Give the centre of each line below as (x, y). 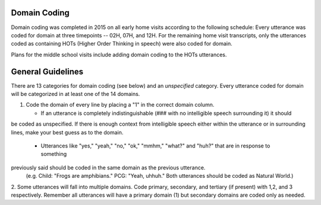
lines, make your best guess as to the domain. (67, 132)
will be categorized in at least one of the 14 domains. (75, 94)
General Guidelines (47, 71)
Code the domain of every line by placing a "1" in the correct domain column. (120, 105)
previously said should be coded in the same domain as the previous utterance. (108, 167)
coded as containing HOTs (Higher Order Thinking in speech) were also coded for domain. (122, 44)
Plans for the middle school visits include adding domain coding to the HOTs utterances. (119, 55)
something (54, 154)
